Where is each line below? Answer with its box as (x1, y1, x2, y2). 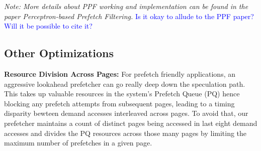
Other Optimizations (4, 45, 114, 61)
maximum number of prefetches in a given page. (4, 137, 152, 148)
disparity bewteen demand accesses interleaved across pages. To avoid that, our (4, 108, 248, 118)
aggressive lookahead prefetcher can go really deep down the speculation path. (4, 78, 245, 89)
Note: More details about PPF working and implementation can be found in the (4, 1, 248, 11)
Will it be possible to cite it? (4, 21, 93, 31)
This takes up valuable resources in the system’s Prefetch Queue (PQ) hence (4, 88, 240, 99)
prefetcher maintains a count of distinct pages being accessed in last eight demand (4, 117, 257, 128)
